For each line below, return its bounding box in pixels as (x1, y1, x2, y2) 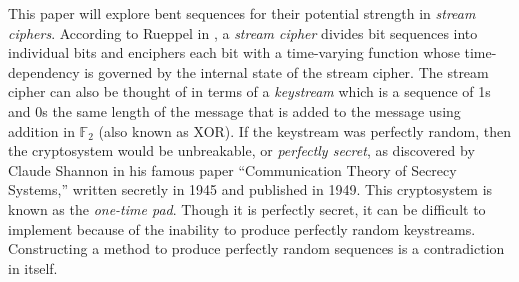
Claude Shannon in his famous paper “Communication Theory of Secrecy (8, 159, 457, 180)
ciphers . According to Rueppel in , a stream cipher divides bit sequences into (8, 22, 478, 43)
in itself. (8, 257, 58, 278)
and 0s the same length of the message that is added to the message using (8, 100, 461, 121)
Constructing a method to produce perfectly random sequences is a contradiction (8, 238, 505, 259)
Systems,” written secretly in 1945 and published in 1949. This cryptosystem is (8, 179, 493, 200)
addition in (8, 120, 75, 141)
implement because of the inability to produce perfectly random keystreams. (8, 218, 476, 239)
